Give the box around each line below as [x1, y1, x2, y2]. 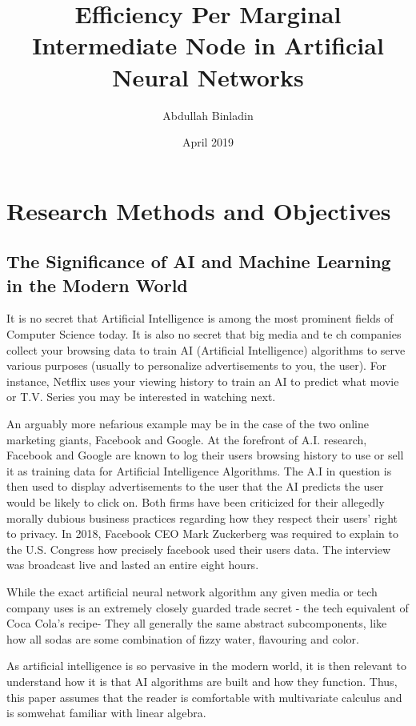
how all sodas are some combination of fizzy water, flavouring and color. [6, 630, 359, 647]
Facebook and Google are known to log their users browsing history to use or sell [6, 447, 404, 463]
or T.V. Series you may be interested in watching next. [6, 388, 276, 405]
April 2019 [182, 134, 234, 150]
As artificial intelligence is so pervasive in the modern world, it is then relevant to [6, 657, 406, 674]
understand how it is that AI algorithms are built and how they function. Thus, [6, 672, 398, 689]
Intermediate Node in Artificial [32, 29, 384, 62]
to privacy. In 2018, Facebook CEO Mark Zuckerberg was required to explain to [6, 525, 398, 542]
